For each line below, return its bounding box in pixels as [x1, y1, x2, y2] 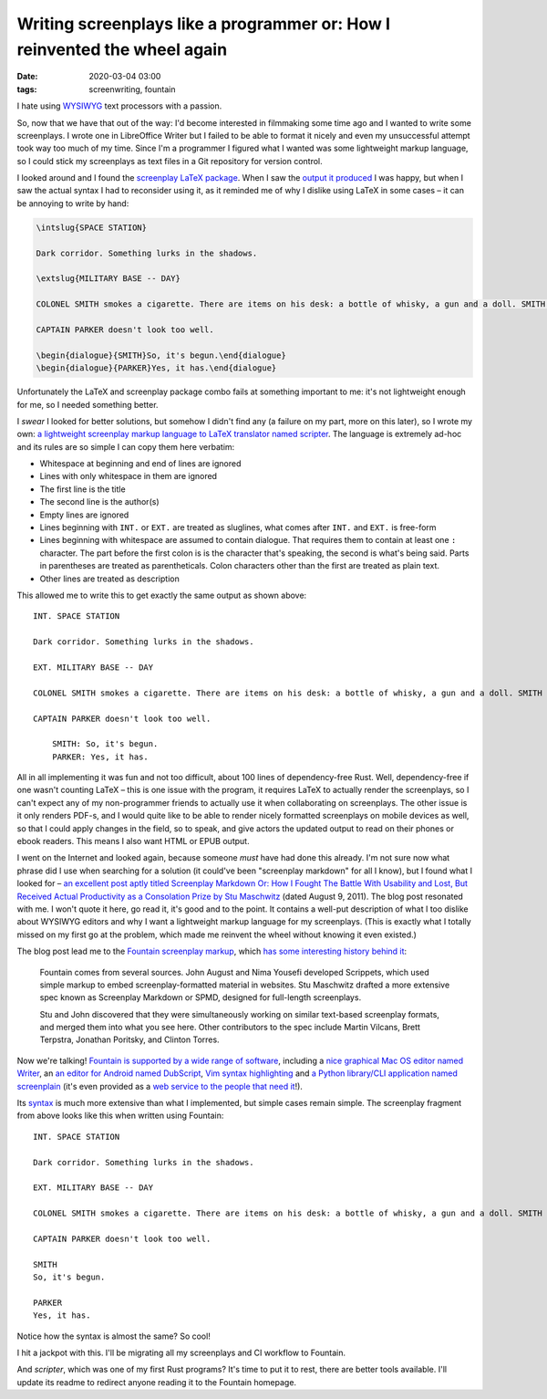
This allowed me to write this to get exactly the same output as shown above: [16, 590, 307, 600]
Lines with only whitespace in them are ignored [39, 471, 218, 482]
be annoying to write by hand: [16, 197, 129, 209]
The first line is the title [39, 484, 127, 495]
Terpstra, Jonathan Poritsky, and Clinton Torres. [39, 1034, 220, 1045]
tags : [16, 83, 37, 95]
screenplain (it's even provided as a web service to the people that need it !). [16, 1081, 303, 1091]
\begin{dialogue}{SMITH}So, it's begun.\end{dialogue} [36, 350, 286, 360]
